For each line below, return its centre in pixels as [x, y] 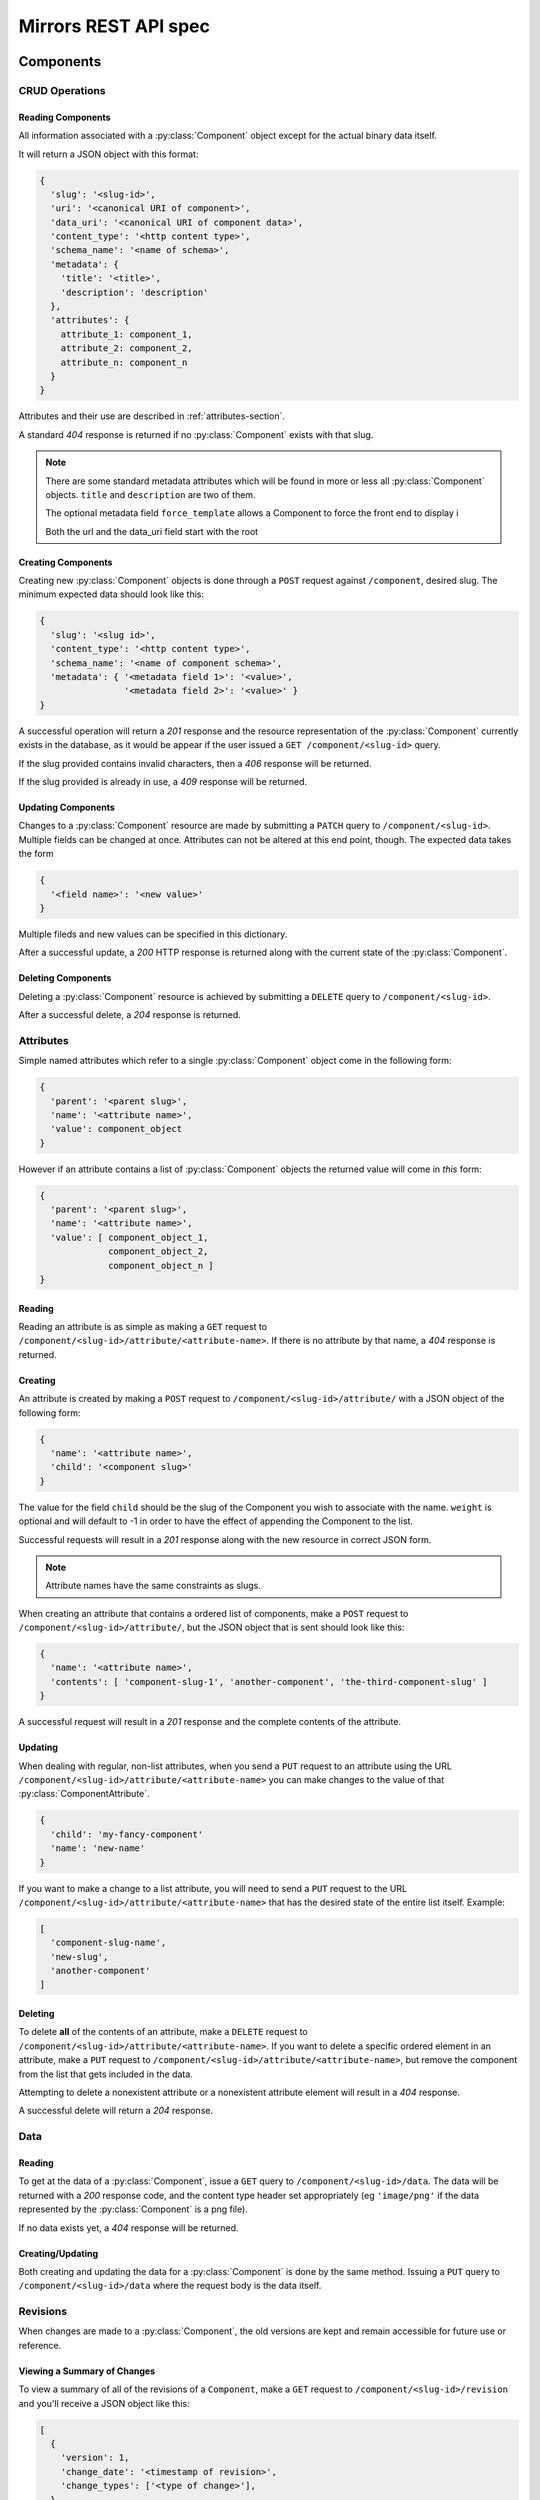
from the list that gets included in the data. [106, 2074]
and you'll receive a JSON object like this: [104, 2403]
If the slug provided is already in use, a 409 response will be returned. [163, 781]
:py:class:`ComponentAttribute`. [84, 1794]
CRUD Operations [62, 90]
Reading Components [64, 117]
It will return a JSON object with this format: [108, 154]
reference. [40, 2345]
